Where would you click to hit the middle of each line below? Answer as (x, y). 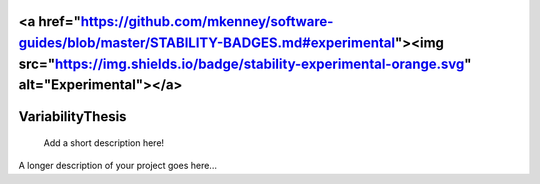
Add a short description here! (104, 142)
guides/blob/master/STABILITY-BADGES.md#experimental (206, 43)
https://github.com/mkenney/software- (207, 21)
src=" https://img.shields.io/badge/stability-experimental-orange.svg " (245, 63)
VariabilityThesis (72, 116)
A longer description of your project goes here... (117, 166)
